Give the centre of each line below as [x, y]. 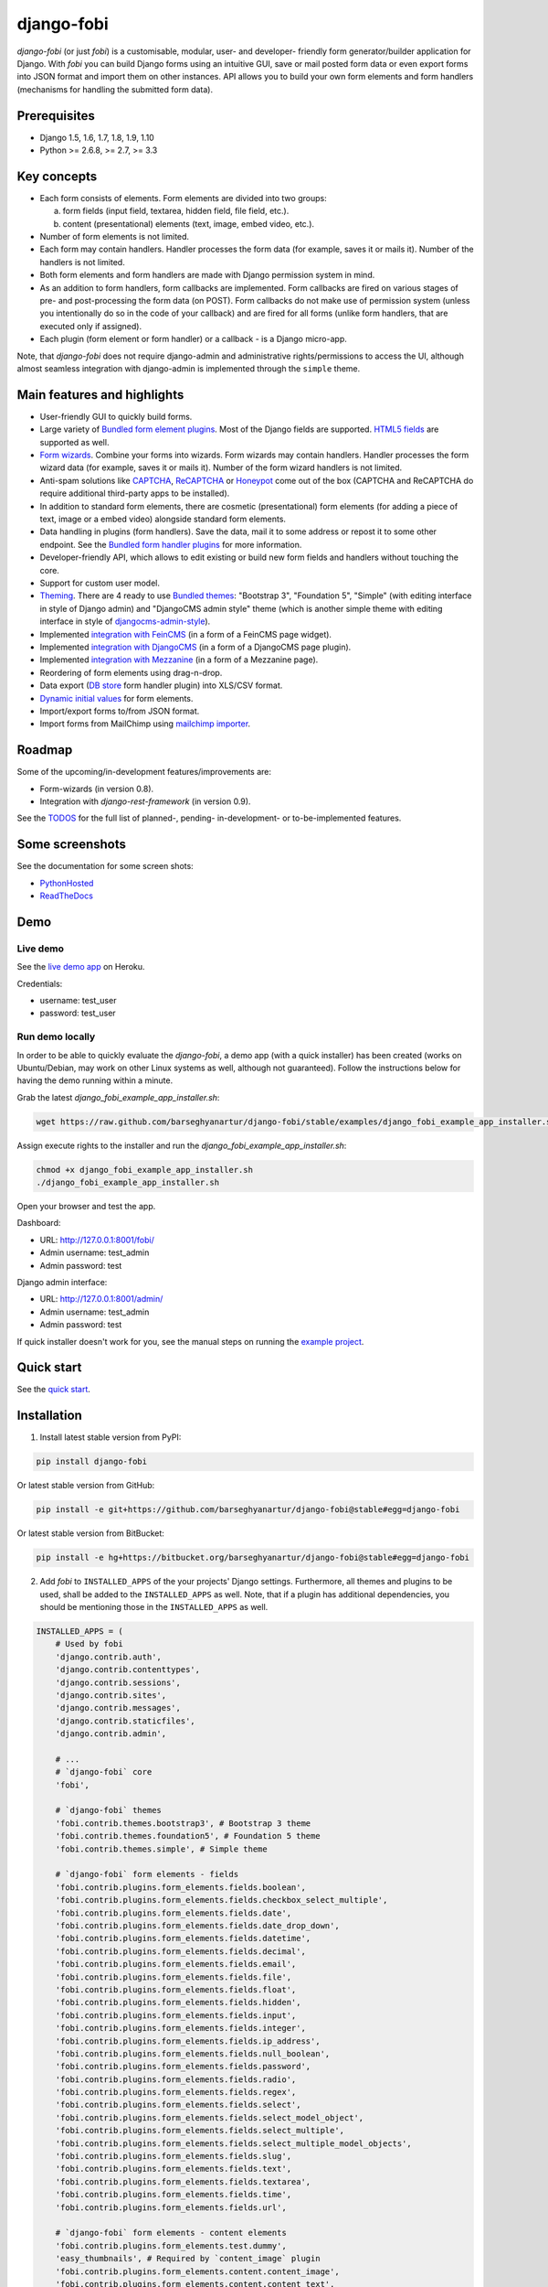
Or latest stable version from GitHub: [86, 1486]
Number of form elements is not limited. [115, 237]
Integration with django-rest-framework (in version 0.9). [145, 801]
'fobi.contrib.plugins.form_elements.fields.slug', [174, 2156]
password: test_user [78, 1013]
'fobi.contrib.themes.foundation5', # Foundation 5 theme [188, 1836]
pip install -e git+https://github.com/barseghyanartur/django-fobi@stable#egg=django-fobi [248, 1510]
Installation [49, 1416]
